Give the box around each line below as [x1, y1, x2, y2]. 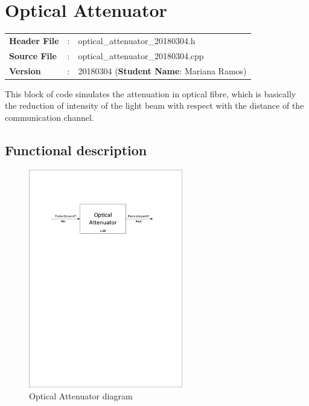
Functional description [5, 140, 147, 159]
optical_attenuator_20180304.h [78, 34, 196, 47]
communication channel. [5, 111, 94, 123]
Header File [9, 34, 59, 47]
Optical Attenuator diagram [29, 389, 133, 402]
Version [9, 64, 41, 77]
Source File [9, 49, 57, 62]
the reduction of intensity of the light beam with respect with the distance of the [5, 99, 304, 112]
